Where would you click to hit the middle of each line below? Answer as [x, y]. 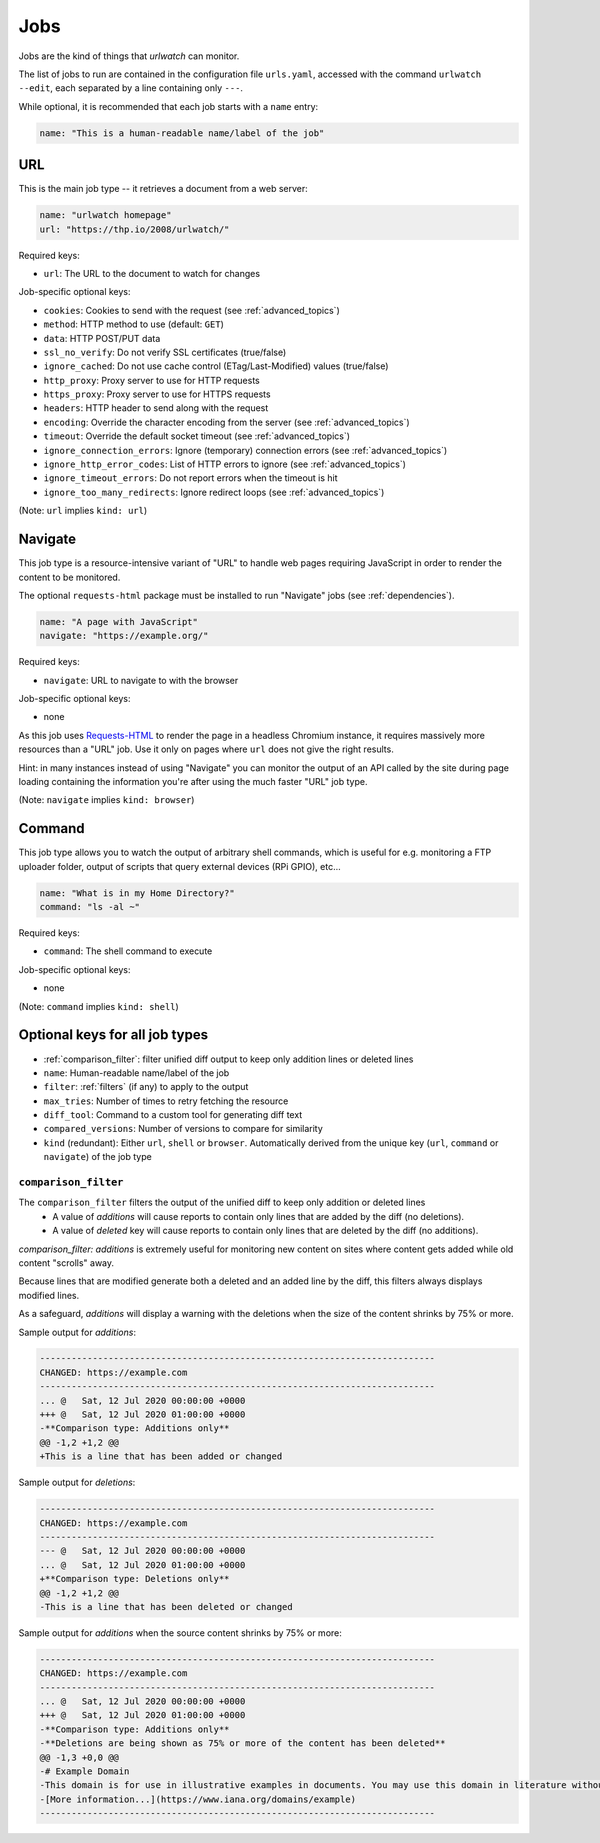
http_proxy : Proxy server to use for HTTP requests [151, 380]
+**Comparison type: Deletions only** [134, 1579]
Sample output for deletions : [77, 1482]
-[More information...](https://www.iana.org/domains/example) [198, 1799]
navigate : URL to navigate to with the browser [141, 680]
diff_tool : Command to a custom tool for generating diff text [173, 1115]
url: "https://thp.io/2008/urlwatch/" [134, 229]
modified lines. [49, 1295]
